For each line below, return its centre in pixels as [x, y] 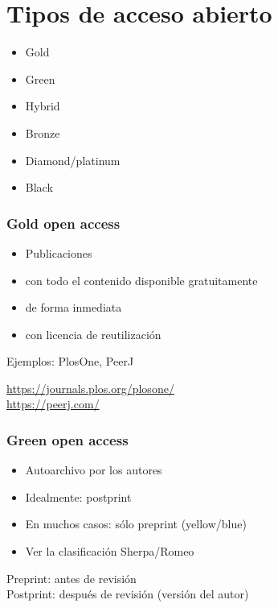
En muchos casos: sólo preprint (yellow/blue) [136, 524]
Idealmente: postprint [78, 496]
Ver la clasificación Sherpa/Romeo [110, 551]
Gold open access [63, 223]
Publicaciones [59, 252]
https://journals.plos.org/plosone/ [90, 388]
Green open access [67, 439]
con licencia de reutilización [93, 334]
